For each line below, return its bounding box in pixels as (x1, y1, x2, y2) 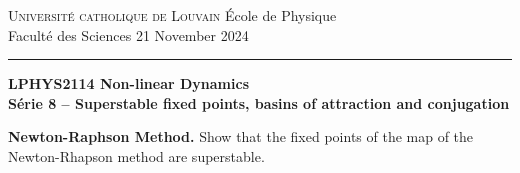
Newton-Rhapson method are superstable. (8, 145, 265, 166)
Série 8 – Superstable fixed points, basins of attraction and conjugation (8, 92, 510, 113)
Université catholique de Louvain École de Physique (8, 5, 337, 25)
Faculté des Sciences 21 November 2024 (8, 24, 249, 45)
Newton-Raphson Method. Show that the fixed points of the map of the (8, 126, 474, 147)
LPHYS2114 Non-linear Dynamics (8, 73, 250, 94)
